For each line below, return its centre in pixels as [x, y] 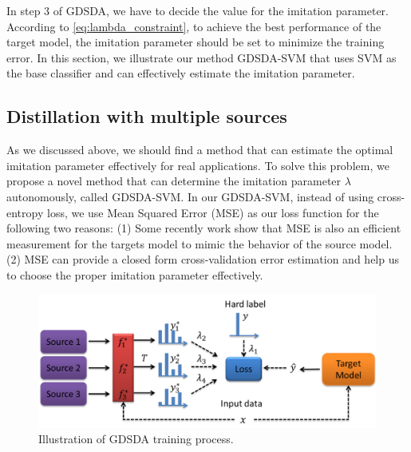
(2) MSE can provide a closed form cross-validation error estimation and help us [203, 259]
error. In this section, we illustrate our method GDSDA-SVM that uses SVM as [202, 57]
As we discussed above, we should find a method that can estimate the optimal [200, 150]
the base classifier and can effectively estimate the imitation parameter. [181, 73]
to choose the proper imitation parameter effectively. [135, 274]
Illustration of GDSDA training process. [136, 439]
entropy [25, 212]
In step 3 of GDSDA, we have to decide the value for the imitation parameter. [198, 10]
